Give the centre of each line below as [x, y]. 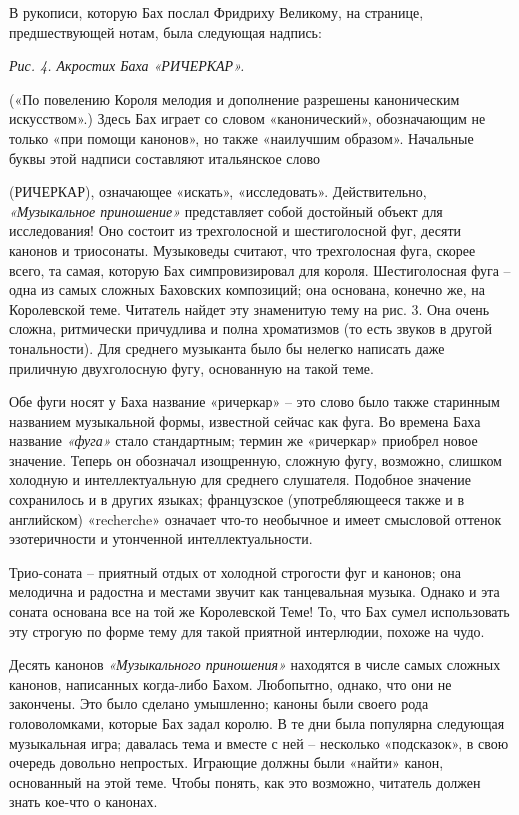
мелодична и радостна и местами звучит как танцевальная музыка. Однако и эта [254, 591]
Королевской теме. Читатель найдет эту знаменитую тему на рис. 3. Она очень [249, 308]
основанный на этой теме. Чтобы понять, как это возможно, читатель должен [245, 781]
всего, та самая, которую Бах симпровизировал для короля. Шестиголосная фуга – [260, 269]
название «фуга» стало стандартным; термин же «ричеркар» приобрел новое [243, 440]
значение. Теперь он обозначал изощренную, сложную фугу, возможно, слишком [255, 459]
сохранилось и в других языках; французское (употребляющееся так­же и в [237, 499]
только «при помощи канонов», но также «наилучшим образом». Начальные [241, 137]
